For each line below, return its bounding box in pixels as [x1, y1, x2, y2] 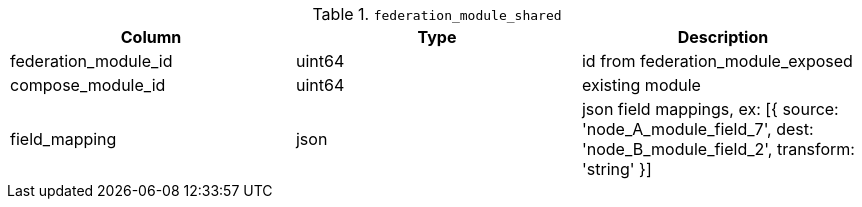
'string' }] [581, 159, 652, 179]
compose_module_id [10, 75, 166, 95]
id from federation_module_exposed [581, 51, 853, 71]
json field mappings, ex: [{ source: [581, 99, 839, 119]
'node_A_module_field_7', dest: [581, 119, 814, 139]
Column [120, 27, 182, 47]
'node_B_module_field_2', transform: [581, 139, 855, 159]
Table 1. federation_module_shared [312, 4, 562, 24]
